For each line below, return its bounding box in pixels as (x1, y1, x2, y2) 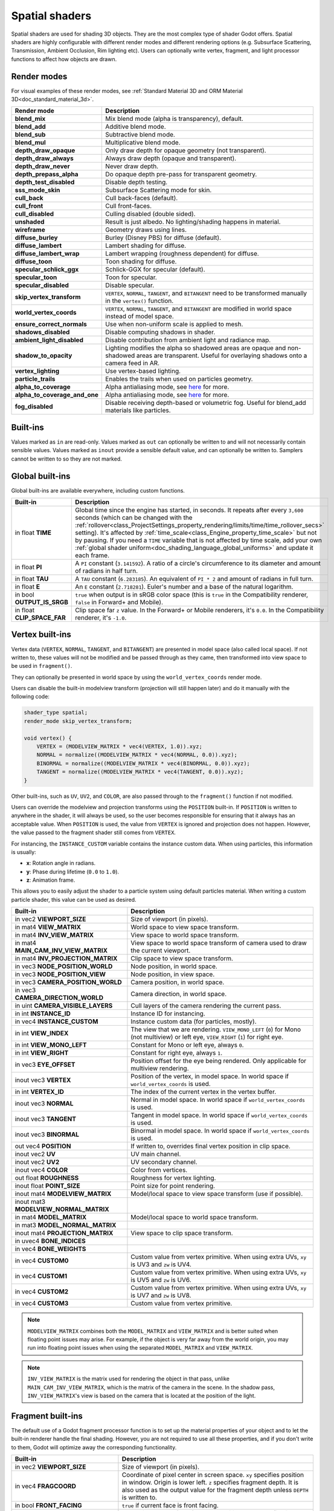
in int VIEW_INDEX (14, 1029, 69, 1038)
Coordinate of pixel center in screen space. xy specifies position (121, 1471, 304, 1479)
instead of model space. (105, 312, 175, 320)
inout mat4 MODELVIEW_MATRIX (14, 1189, 112, 1198)
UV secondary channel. (130, 1158, 198, 1166)
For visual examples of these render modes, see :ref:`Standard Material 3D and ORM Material (11, 87, 243, 94)
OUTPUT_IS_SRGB (14, 598, 69, 606)
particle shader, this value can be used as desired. (11, 896, 136, 903)
